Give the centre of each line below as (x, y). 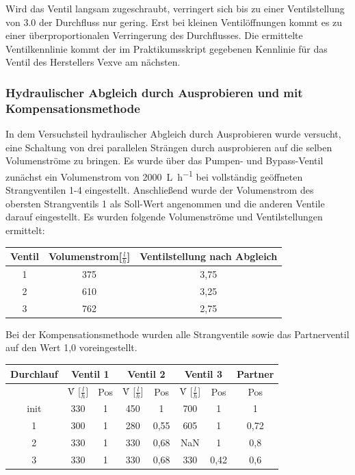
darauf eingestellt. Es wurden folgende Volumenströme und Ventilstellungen (164, 217)
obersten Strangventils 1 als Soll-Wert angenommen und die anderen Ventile (165, 203)
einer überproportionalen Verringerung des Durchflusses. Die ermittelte (154, 35)
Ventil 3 (203, 373)
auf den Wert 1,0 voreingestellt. (71, 347)
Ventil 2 (146, 373)
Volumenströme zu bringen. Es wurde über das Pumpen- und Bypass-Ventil (165, 161)
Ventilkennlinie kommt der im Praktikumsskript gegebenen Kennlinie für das (167, 48)
